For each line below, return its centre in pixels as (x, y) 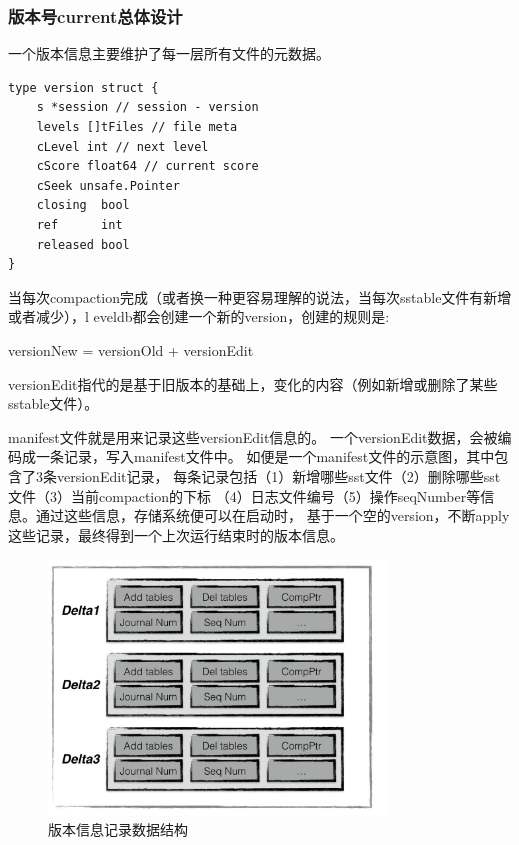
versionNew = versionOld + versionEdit (131, 349)
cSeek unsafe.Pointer (108, 185)
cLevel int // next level (122, 146)
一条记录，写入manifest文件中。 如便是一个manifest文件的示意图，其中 (265, 456)
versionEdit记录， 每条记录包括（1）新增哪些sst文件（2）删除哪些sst (278, 475)
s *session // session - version (147, 107)
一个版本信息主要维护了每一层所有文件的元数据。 (169, 53)
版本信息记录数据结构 (118, 829)
